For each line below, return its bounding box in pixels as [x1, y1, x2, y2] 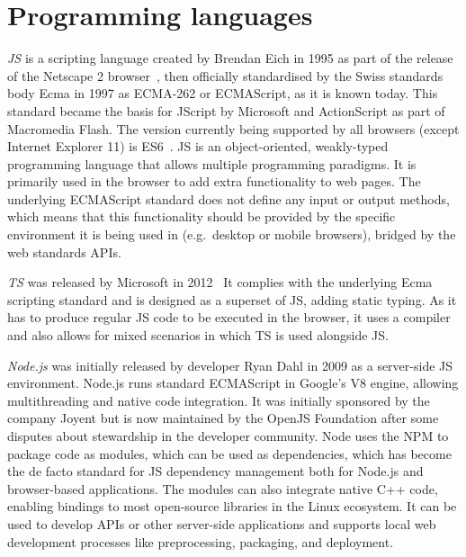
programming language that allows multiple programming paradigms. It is [7, 154, 417, 173]
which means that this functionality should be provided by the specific [7, 207, 396, 226]
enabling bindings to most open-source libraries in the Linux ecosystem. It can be [7, 497, 457, 516]
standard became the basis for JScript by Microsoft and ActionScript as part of [7, 101, 445, 120]
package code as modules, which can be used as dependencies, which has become [7, 444, 452, 463]
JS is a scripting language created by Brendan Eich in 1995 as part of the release [7, 49, 453, 67]
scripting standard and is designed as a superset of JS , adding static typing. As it [7, 290, 457, 309]
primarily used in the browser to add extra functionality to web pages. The [7, 172, 421, 191]
